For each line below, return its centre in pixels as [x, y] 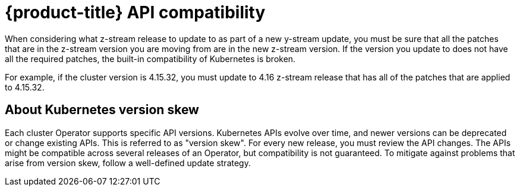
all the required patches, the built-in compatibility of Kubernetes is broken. [150, 59]
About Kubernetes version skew [102, 110]
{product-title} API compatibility [135, 12]
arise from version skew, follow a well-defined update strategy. [128, 163]
